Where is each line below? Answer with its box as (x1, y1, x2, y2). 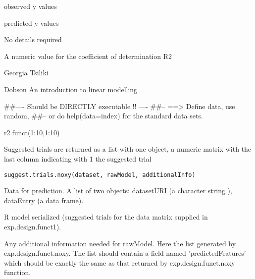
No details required (4, 34, 62, 45)
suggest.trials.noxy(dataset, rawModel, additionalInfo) (4, 171, 196, 178)
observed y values (4, 1, 57, 11)
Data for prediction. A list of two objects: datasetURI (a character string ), (4, 185, 232, 196)
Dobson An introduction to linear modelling (4, 84, 138, 94)
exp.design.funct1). (4, 221, 61, 231)
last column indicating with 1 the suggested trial (4, 153, 152, 164)
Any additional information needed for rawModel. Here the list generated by (4, 238, 236, 248)
